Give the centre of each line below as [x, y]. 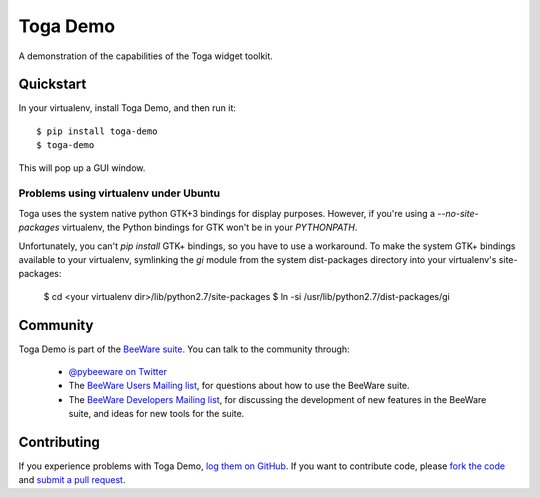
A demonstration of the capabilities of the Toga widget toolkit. [146, 56]
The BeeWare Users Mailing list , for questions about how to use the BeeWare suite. [239, 386]
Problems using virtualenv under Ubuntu [119, 193]
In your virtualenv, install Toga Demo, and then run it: [127, 108]
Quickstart [52, 84]
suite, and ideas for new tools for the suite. [156, 414]
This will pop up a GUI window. [82, 167]
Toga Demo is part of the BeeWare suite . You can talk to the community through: [184, 349]
